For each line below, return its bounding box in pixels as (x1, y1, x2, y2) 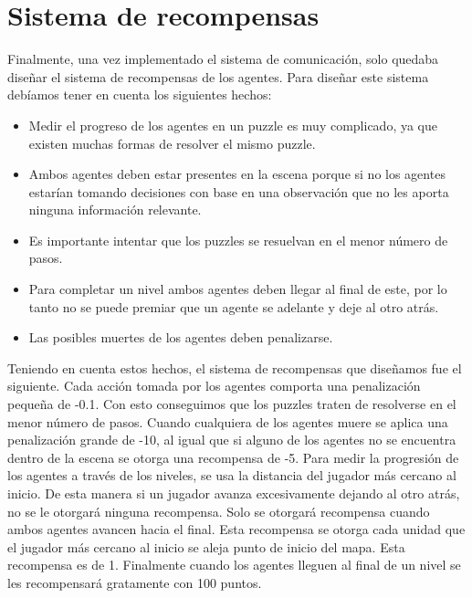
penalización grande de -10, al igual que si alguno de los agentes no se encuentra (7, 430, 456, 449)
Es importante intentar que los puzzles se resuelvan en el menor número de (28, 230, 448, 249)
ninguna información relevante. (28, 200, 202, 219)
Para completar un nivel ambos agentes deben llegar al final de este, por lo (28, 279, 447, 299)
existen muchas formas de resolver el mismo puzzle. (28, 133, 316, 152)
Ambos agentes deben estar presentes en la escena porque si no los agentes (28, 164, 446, 184)
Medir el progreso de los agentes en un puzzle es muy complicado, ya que (28, 115, 437, 134)
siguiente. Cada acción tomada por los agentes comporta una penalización (7, 376, 421, 395)
